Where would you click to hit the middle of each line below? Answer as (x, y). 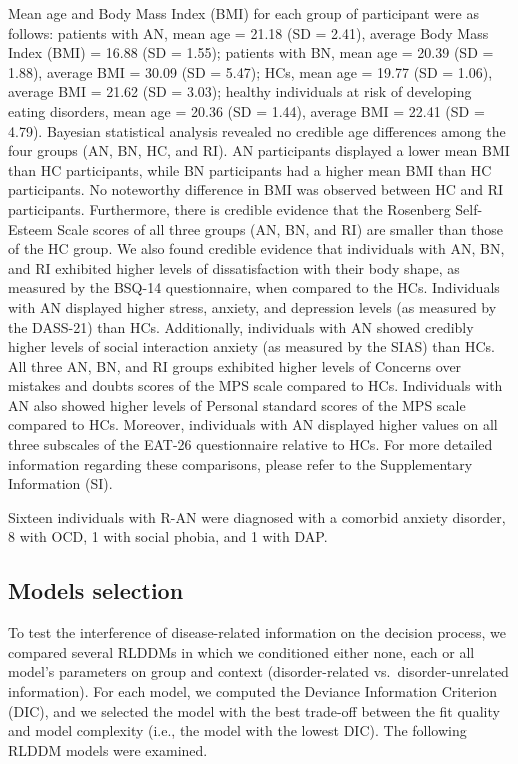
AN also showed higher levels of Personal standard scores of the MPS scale (237, 404)
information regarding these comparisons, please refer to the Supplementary (240, 463)
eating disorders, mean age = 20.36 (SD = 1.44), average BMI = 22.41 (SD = (246, 110)
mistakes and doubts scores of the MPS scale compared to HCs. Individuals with (255, 385)
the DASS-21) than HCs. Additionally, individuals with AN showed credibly (241, 326)
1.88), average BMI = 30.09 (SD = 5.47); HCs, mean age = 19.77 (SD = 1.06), (250, 71)
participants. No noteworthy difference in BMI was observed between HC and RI (256, 189)
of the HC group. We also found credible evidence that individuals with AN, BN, (256, 248)
